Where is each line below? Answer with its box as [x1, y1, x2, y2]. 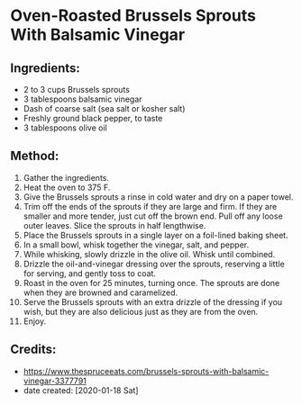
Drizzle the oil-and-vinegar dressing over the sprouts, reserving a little [23, 258, 285, 269]
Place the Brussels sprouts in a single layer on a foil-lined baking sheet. [23, 229, 288, 240]
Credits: [10, 342, 57, 357]
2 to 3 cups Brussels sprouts [23, 85, 130, 94]
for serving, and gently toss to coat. [23, 267, 157, 279]
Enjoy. [23, 316, 47, 327]
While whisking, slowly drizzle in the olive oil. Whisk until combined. [23, 248, 276, 259]
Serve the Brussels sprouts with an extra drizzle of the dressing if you [23, 296, 283, 307]
